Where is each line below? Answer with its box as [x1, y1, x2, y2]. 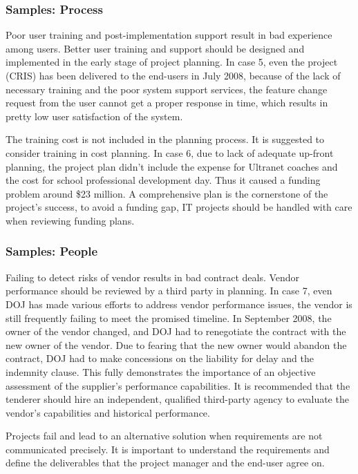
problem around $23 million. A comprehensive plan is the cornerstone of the [6, 186, 328, 200]
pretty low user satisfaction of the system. [6, 108, 183, 123]
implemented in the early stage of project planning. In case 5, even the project [6, 55, 338, 69]
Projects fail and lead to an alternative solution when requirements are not [6, 428, 323, 443]
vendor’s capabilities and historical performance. [6, 405, 210, 419]
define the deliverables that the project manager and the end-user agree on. [6, 455, 325, 470]
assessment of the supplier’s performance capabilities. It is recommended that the [6, 378, 350, 392]
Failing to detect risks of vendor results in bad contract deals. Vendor [6, 269, 300, 284]
